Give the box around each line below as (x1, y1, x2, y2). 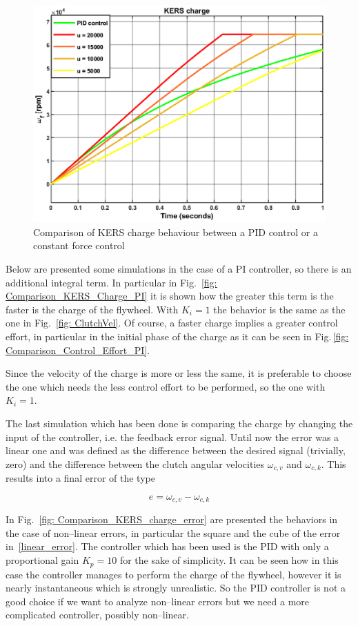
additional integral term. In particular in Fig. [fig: (6, 275, 217, 289)
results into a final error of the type (6, 471, 155, 485)
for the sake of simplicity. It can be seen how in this (119, 553, 339, 567)
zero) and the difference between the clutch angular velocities (6, 456, 265, 471)
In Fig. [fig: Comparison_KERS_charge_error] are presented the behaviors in (6, 512, 338, 527)
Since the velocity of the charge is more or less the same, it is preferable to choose (6, 366, 352, 380)
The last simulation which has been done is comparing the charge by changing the (6, 415, 353, 430)
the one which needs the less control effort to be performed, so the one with (6, 379, 326, 393)
